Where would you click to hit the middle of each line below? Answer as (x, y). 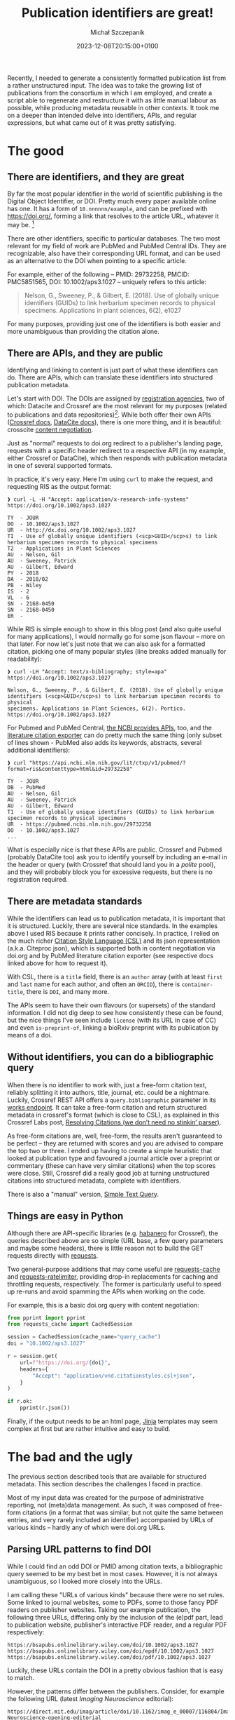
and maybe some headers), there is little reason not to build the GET (106, 1248)
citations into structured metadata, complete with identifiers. (94, 1181)
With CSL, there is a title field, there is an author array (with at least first (115, 976)
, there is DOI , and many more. (66, 991)
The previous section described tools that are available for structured (107, 1476)
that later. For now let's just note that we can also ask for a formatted (106, 644)
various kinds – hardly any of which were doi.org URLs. (86, 1527)
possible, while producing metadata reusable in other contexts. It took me (113, 107)
